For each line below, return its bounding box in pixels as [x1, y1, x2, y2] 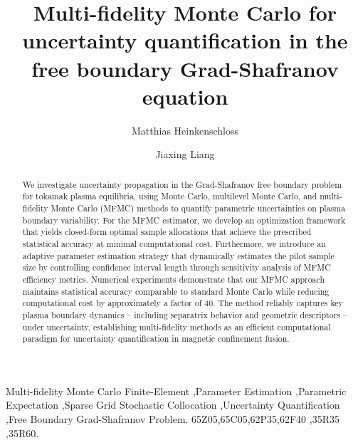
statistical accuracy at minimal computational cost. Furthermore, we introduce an [22, 237, 326, 249]
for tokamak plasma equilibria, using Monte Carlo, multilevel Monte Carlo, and [22, 190, 317, 202]
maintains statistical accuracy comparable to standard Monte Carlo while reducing [22, 285, 330, 297]
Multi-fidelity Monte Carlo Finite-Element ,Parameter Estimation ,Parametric [6, 383, 347, 398]
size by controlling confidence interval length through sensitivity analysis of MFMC [22, 261, 331, 273]
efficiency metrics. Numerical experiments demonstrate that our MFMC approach [22, 273, 325, 285]
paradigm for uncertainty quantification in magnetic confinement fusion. [22, 333, 290, 345]
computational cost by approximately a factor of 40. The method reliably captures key [22, 297, 343, 309]
